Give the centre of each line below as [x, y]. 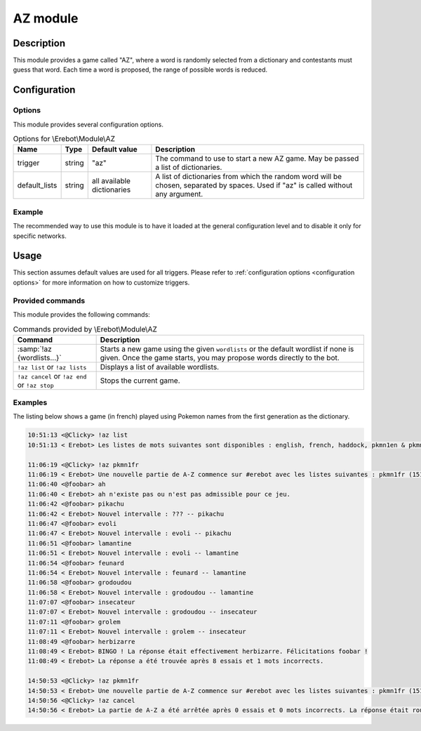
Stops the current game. [140, 381]
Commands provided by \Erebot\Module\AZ [85, 329]
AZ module [46, 18]
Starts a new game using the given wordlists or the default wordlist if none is [227, 349]
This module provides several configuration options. [88, 124]
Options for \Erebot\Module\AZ [64, 139]
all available [111, 181]
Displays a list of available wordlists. [160, 367]
